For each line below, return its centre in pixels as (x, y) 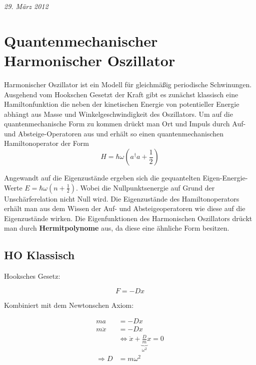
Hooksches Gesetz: (32, 276)
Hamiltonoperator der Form (46, 143)
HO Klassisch (39, 255)
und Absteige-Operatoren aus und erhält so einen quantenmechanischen (114, 133)
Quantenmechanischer (81, 40)
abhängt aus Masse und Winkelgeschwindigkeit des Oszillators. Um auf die (118, 114)
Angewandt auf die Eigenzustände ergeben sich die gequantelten (102, 178)
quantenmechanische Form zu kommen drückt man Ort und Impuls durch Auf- (125, 124)
